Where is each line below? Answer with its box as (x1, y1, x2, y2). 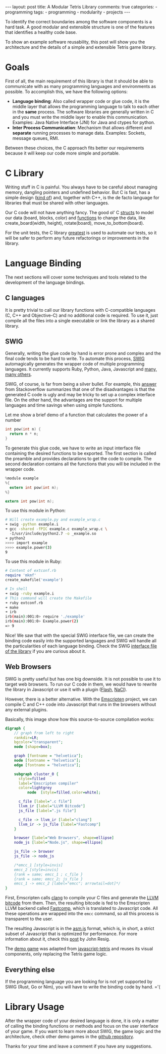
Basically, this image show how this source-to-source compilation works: (5, 716, 155, 722)
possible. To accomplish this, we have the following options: (5, 88, 128, 94)
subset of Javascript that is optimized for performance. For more (5, 931, 138, 937)
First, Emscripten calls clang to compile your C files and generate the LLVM (5, 895, 159, 901)
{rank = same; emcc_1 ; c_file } (14, 872, 83, 877)
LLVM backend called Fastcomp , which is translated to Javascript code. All (5, 905, 158, 911)
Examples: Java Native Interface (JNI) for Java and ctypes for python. (12, 119, 155, 125)
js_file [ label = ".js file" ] (18, 808, 77, 813)
